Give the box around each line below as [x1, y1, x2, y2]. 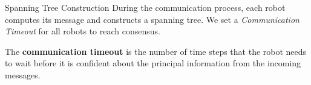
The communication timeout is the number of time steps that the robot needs [5, 45, 307, 57]
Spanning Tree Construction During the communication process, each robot [5, 1, 286, 13]
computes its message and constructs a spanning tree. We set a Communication [5, 13, 300, 25]
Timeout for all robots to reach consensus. [5, 25, 160, 37]
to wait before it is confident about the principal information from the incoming [5, 57, 301, 69]
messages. [5, 68, 41, 81]
